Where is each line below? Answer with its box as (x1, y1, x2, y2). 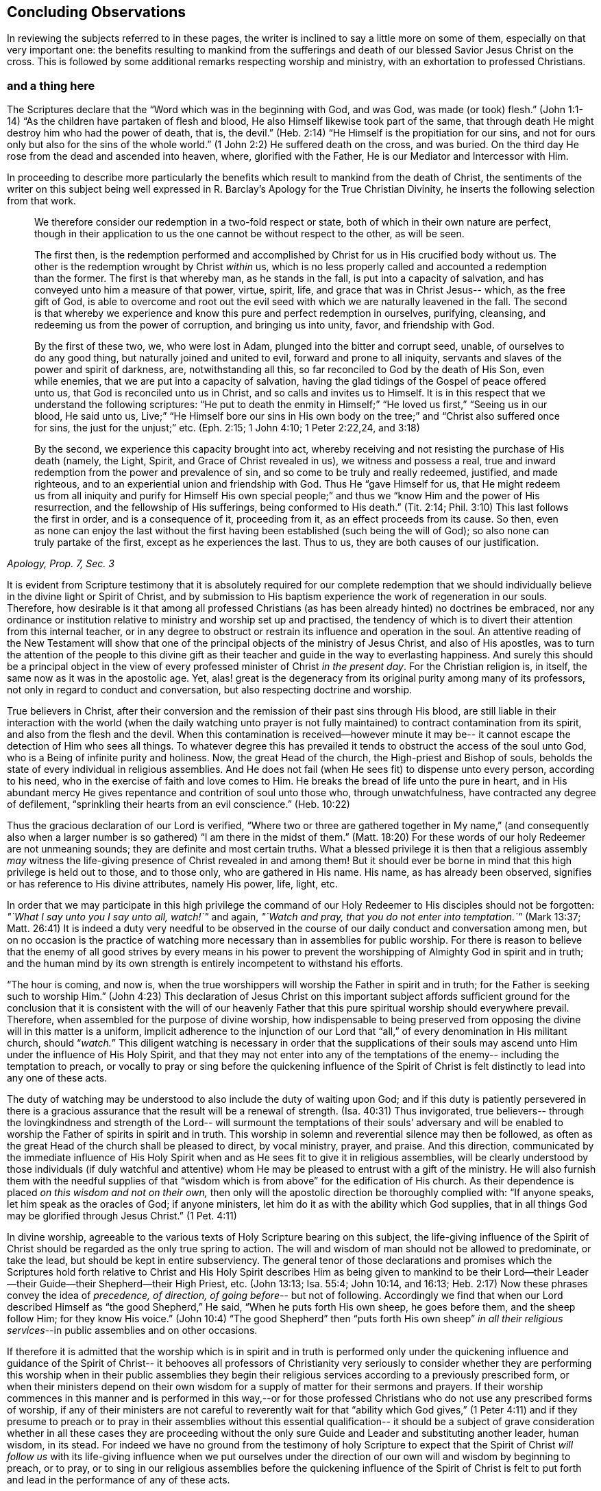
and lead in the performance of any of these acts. (7, 1474, 230, 1486)
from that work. (7, 195, 76, 207)
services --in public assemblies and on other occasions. (7, 1324, 258, 1337)
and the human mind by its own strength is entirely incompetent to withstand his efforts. (7, 957, 404, 970)
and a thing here (7, 78, 95, 93)
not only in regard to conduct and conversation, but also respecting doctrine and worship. (7, 684, 413, 696)
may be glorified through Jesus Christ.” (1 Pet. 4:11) (7, 1210, 237, 1222)
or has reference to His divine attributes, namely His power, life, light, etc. (7, 878, 338, 890)
